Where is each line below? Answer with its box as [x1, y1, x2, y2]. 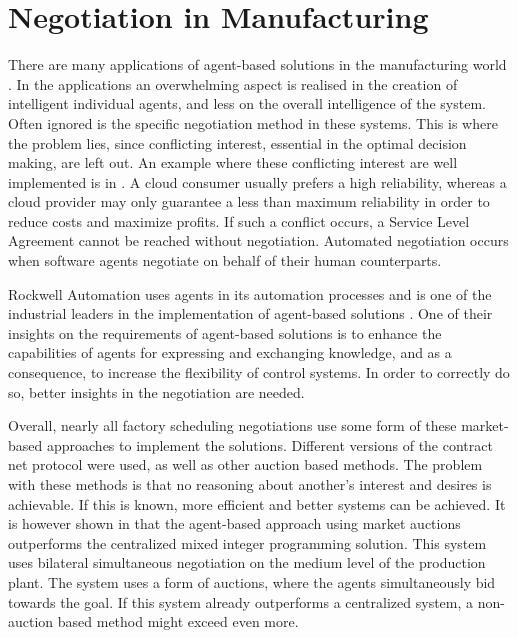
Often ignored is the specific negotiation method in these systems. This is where [8, 112, 498, 133]
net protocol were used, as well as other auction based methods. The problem [8, 454, 483, 475]
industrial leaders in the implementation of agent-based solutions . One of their [8, 303, 493, 324]
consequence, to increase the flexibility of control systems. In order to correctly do [8, 362, 510, 383]
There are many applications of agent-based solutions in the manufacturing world [8, 54, 507, 75]
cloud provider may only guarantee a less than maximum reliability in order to [8, 191, 490, 212]
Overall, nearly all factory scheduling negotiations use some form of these [8, 415, 457, 436]
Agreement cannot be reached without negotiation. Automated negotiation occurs [8, 230, 509, 251]
